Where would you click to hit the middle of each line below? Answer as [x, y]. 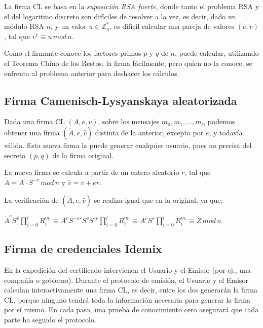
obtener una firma [32, 132]
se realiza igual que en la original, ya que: [158, 200]
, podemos [219, 121]
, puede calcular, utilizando [217, 53]
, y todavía [226, 132]
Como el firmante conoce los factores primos [73, 53]
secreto [15, 155]
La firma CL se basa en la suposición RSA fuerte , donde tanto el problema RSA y [132, 6]
